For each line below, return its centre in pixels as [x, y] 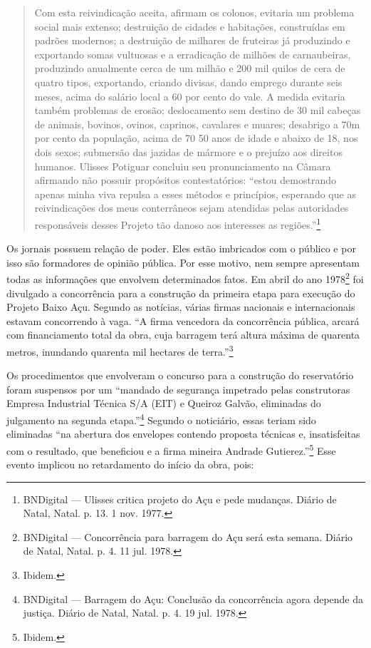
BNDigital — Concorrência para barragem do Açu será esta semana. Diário [188, 536]
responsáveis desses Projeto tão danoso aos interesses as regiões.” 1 [178, 223]
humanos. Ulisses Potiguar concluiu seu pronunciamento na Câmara [183, 166]
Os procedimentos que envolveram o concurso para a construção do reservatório [180, 375]
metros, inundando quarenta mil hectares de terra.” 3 [120, 350]
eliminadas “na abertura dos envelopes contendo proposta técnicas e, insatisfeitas [183, 434]
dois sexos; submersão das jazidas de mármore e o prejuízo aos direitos [188, 151]
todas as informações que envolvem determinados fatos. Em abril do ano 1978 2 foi [185, 278]
